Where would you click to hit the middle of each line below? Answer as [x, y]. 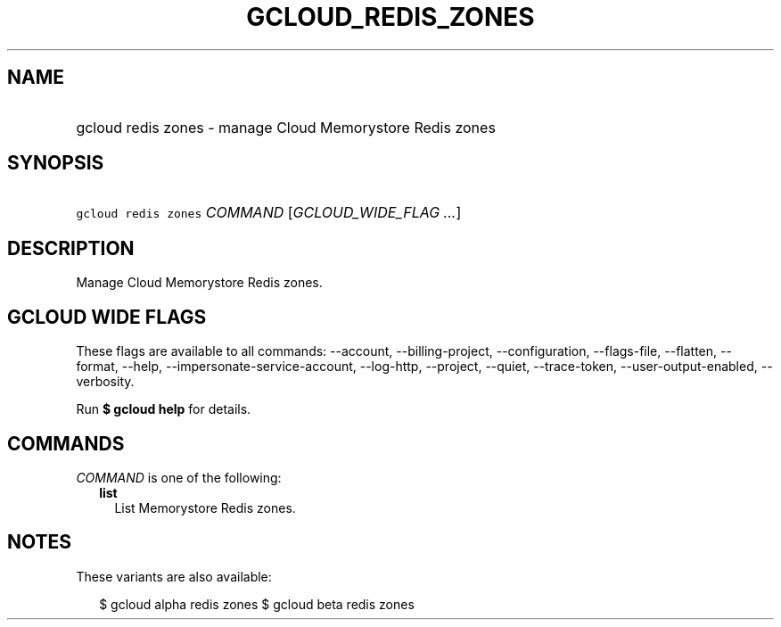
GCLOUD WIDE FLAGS [107, 317]
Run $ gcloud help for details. [164, 409]
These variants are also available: [174, 576]
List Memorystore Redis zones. [205, 507]
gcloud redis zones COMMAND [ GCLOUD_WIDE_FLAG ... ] [269, 213]
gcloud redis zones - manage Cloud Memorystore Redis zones [286, 127]
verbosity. [105, 382]
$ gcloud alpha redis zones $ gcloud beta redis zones [257, 604]
